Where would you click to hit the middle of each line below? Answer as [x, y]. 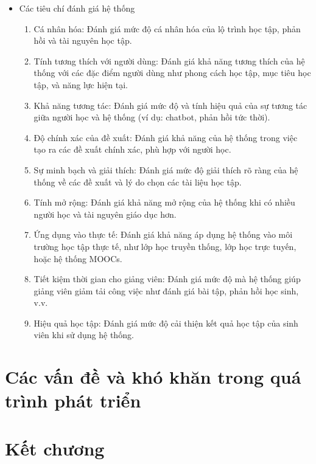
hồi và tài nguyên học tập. [83, 40]
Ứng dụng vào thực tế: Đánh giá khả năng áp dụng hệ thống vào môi [163, 234]
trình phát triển [73, 400]
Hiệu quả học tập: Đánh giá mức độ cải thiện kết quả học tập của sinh [166, 323]
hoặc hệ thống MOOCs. [78, 258]
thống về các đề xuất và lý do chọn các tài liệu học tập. [138, 182]
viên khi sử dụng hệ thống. [84, 335]
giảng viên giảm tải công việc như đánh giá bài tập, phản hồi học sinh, [166, 290]
